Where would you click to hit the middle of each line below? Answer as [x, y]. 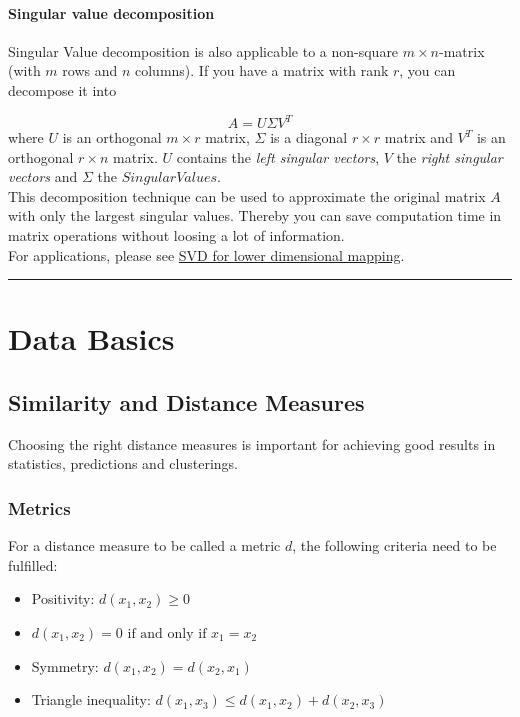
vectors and [43, 176]
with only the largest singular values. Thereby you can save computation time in [255, 215]
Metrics [39, 507]
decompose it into [62, 89]
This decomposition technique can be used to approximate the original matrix [247, 195]
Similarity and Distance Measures [186, 402]
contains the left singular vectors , [278, 156]
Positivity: [63, 598]
